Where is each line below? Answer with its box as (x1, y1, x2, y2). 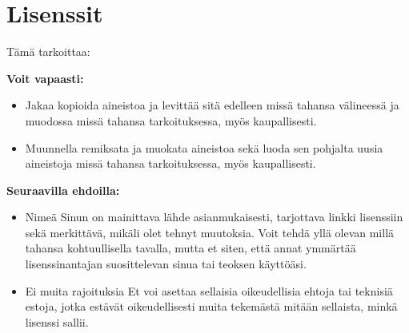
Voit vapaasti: (6, 69, 84, 86)
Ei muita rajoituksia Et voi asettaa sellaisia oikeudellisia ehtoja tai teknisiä (25, 282, 393, 299)
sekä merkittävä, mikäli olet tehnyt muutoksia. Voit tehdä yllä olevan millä (25, 224, 395, 240)
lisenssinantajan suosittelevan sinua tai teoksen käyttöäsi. (25, 256, 307, 272)
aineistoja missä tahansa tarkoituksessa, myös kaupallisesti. (25, 155, 316, 172)
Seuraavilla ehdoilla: (6, 181, 120, 198)
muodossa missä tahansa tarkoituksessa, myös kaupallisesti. (25, 112, 317, 129)
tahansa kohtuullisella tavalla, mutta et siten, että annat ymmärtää (25, 240, 356, 256)
